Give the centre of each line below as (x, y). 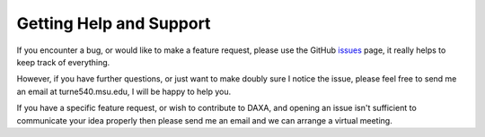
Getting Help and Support (114, 23)
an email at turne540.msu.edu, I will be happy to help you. (124, 91)
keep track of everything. (63, 62)
